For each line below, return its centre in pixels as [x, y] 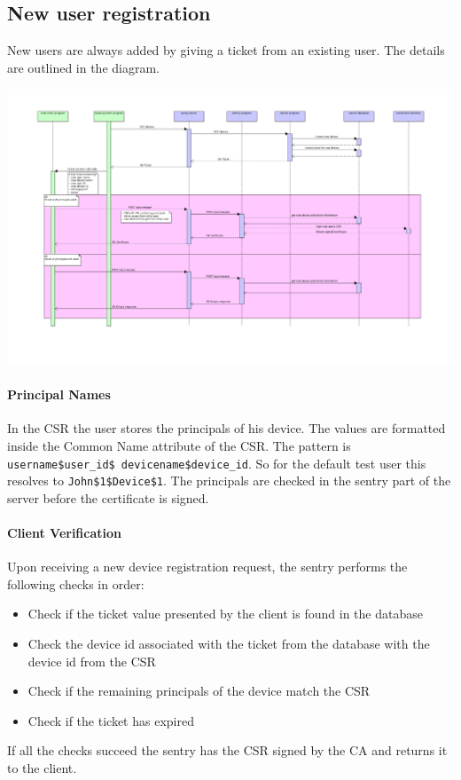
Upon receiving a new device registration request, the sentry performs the [207, 567]
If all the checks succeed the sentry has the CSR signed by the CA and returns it [227, 750]
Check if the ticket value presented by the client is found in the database [225, 614]
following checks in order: [76, 583]
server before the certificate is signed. [108, 497]
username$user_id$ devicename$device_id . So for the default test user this [217, 463]
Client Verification [65, 533]
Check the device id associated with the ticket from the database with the [229, 644]
